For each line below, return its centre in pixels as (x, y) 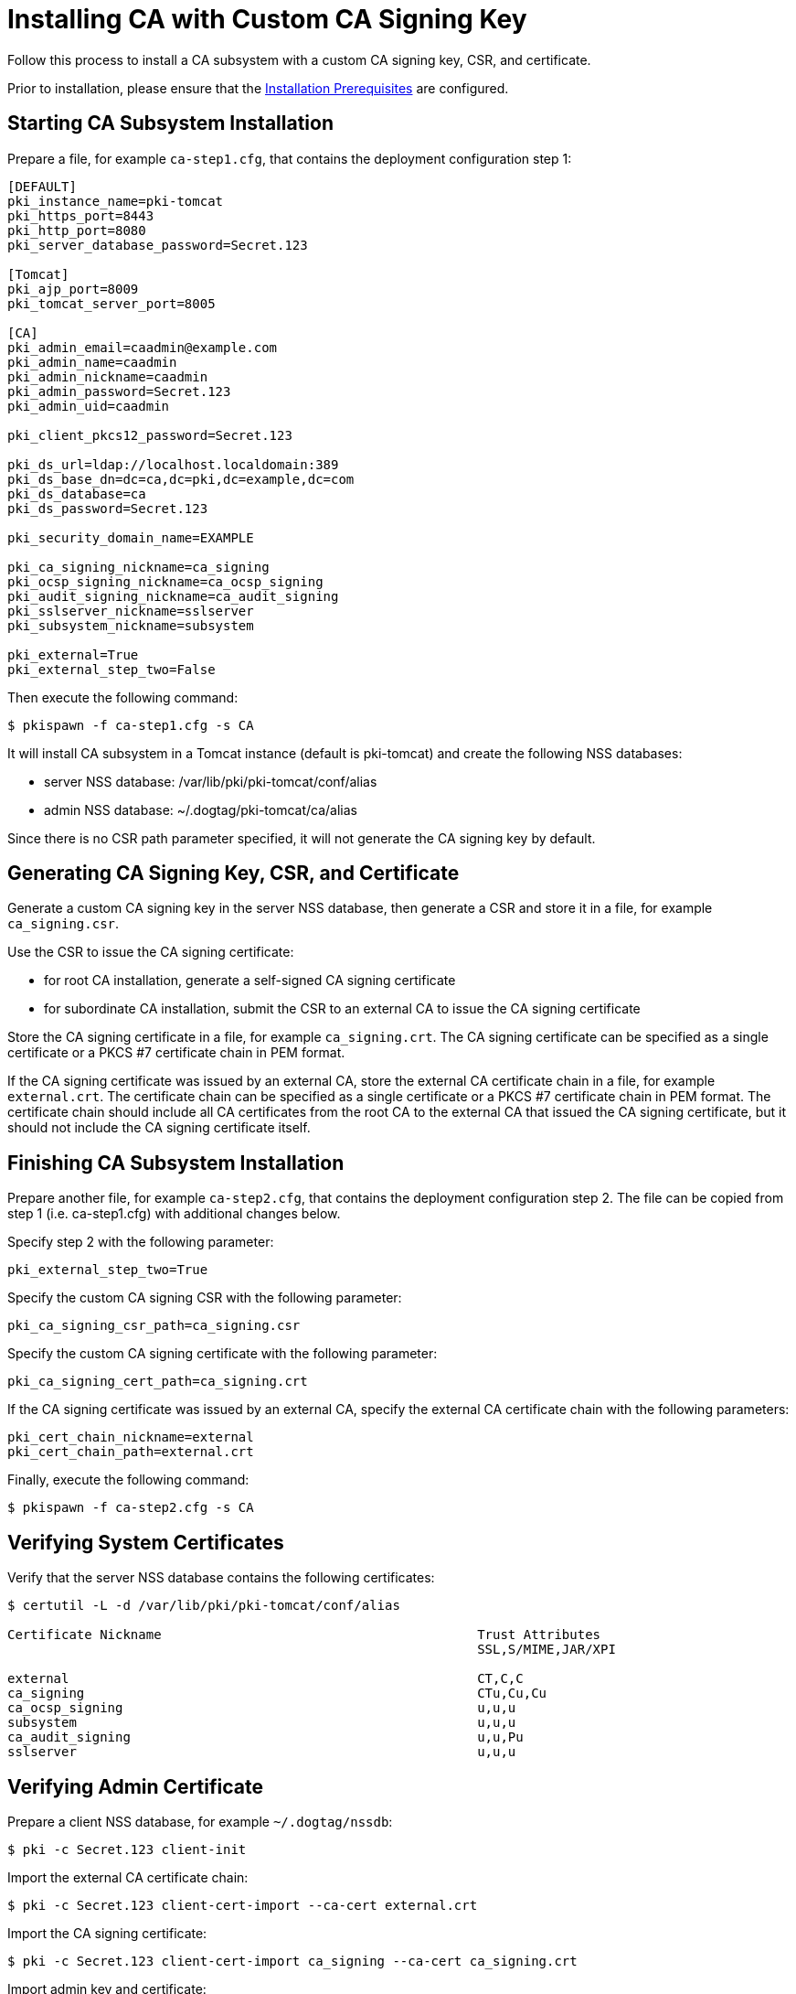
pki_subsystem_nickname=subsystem (131, 625)
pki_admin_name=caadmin (92, 362)
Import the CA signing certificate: (107, 1933)
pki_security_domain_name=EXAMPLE (131, 537)
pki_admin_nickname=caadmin (108, 376)
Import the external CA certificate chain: (128, 1877)
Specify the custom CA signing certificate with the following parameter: (223, 1354)
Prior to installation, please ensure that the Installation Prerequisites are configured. (258, 88)
